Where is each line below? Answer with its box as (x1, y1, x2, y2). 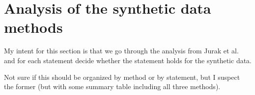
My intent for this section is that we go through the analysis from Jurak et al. (4, 46, 239, 56)
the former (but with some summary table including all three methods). (4, 81, 221, 92)
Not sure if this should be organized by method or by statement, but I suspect (4, 71, 240, 82)
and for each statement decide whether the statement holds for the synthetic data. (4, 55, 252, 65)
